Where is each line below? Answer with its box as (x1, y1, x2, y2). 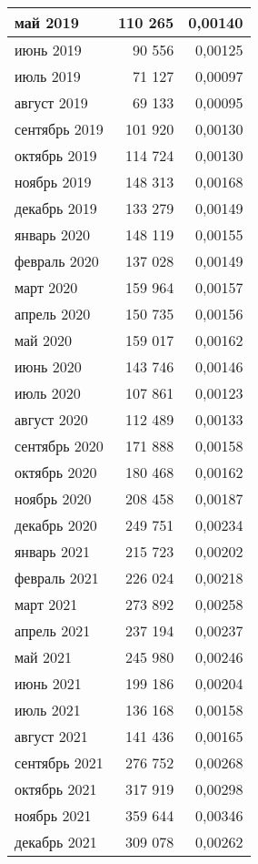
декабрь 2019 (15, 198, 97, 219)
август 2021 (15, 726, 88, 747)
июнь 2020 (15, 356, 82, 377)
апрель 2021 (15, 620, 91, 641)
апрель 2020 (15, 303, 91, 324)
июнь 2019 (15, 39, 82, 60)
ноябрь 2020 (15, 488, 92, 509)
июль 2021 (15, 699, 81, 720)
